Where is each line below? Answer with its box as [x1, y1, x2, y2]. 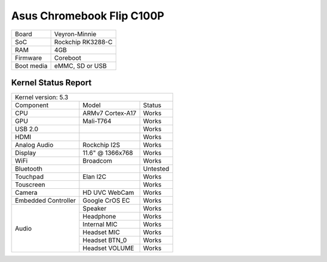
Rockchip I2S [82, 141, 121, 149]
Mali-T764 [82, 117, 112, 125]
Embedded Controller [15, 197, 76, 205]
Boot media [15, 61, 48, 70]
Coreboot [54, 53, 82, 62]
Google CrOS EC [82, 197, 130, 205]
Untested [143, 165, 170, 173]
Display [15, 149, 36, 157]
